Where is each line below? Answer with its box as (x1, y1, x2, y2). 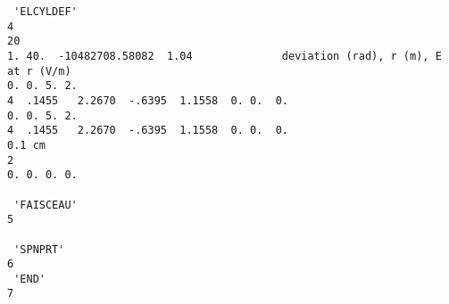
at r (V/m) (7, 64, 71, 78)
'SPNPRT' (13, 242, 65, 256)
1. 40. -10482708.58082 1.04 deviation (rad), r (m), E (7, 49, 442, 62)
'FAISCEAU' (13, 198, 78, 211)
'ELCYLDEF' (13, 5, 78, 18)
